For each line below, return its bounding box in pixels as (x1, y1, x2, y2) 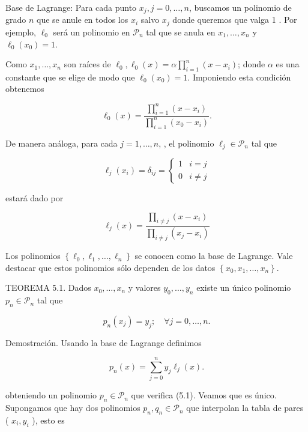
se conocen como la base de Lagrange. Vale (134, 249, 293, 262)
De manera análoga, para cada (5, 136, 118, 149)
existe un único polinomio (196, 281, 291, 294)
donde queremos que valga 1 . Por (172, 13, 297, 26)
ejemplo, (5, 25, 36, 38)
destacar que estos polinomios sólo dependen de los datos (5, 261, 216, 273)
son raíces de (64, 58, 111, 70)
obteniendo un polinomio (5, 389, 97, 401)
